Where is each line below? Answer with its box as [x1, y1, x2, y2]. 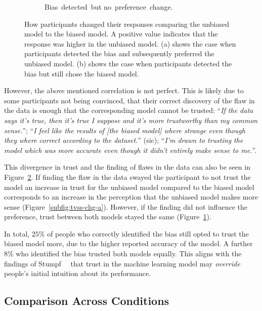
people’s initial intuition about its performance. [4, 268, 151, 279]
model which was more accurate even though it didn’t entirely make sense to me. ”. [4, 144, 256, 155]
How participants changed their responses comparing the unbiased [24, 18, 229, 29]
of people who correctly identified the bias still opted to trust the [47, 228, 249, 239]
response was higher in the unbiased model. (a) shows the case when [24, 38, 236, 49]
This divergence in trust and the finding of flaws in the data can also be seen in [4, 162, 250, 172]
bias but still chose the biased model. [24, 68, 139, 79]
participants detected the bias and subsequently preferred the [24, 48, 214, 59]
